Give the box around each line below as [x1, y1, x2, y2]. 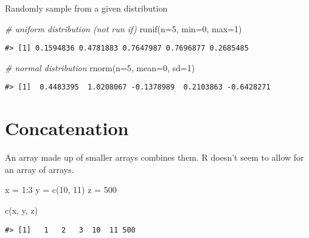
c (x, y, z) [5, 204, 38, 216]
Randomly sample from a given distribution [5, 2, 168, 14]
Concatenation [5, 116, 129, 141]
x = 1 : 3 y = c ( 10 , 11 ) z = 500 [5, 183, 117, 196]
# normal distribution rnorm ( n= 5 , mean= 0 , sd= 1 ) [5, 61, 195, 74]
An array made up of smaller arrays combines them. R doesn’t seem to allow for [5, 151, 304, 164]
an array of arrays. [5, 163, 74, 175]
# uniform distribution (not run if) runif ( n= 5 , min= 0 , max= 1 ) [5, 22, 242, 35]
